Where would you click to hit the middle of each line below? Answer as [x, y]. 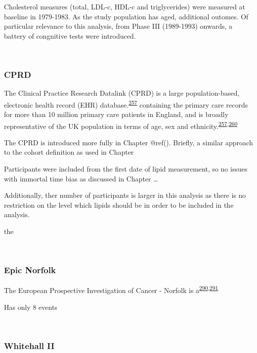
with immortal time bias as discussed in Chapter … [81, 178]
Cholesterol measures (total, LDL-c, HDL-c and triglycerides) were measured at [125, 6]
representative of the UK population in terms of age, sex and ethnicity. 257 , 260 [121, 125]
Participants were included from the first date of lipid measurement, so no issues [126, 169]
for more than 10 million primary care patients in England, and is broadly [116, 114]
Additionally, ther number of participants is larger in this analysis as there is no [125, 195]
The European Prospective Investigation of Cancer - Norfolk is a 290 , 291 [111, 290]
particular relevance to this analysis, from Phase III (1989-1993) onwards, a [118, 26]
